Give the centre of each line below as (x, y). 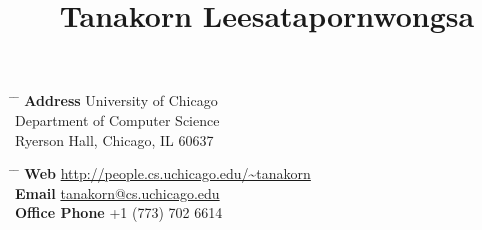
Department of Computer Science (117, 119)
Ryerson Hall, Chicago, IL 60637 (114, 139)
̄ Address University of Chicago (116, 100)
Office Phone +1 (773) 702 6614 (119, 212)
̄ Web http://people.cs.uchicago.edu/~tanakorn (163, 173)
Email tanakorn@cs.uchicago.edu (117, 192)
